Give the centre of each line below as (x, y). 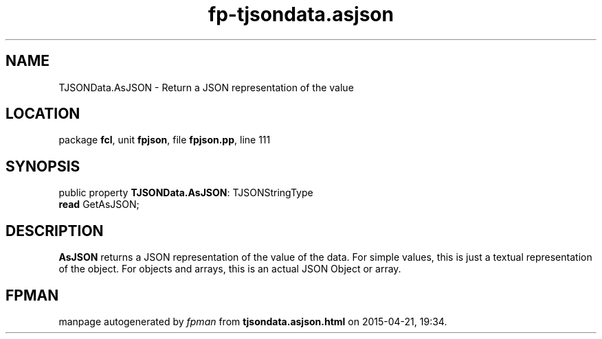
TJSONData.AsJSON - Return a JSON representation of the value (206, 87)
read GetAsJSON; (99, 204)
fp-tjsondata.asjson (301, 14)
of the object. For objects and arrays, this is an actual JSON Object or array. (230, 269)
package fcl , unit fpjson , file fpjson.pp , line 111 (165, 140)
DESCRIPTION (55, 231)
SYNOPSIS (43, 166)
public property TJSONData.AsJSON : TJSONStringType (186, 193)
